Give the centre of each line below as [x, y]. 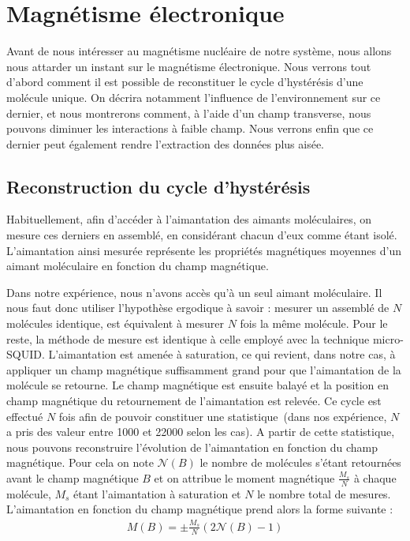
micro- [388, 338]
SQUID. [26, 354]
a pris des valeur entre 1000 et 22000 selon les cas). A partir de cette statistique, [201, 432]
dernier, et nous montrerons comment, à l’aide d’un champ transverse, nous [189, 113]
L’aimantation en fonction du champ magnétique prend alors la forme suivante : [200, 509]
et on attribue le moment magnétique [244, 477]
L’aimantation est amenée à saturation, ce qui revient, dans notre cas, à [222, 354]
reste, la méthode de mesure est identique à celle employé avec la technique [188, 338]
